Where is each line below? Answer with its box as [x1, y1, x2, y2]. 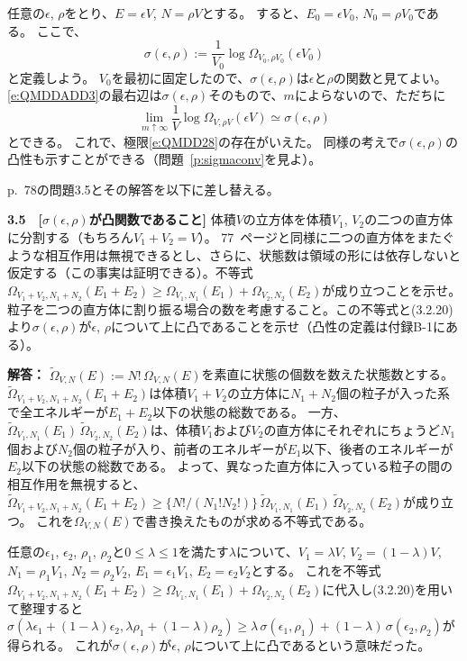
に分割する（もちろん [7, 227, 133, 246]
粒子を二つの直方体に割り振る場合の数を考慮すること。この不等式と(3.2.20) [7, 299, 453, 318]
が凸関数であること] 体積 [88, 210, 236, 229]
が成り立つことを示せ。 [322, 280, 462, 299]
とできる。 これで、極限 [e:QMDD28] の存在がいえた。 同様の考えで [7, 131, 399, 150]
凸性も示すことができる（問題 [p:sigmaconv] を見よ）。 [7, 149, 322, 168]
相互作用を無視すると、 [7, 474, 146, 493]
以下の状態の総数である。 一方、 [152, 403, 346, 421]
